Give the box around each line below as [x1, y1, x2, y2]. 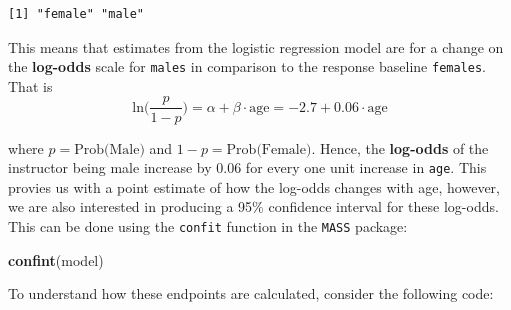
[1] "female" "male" [8, 7, 145, 21]
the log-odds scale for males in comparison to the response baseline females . [8, 56, 486, 77]
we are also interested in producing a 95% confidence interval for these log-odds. [8, 196, 499, 217]
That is [8, 75, 53, 96]
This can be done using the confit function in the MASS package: [8, 215, 408, 236]
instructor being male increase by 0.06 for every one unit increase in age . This [8, 157, 487, 178]
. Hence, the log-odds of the [311, 137, 489, 158]
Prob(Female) [226, 142, 312, 157]
